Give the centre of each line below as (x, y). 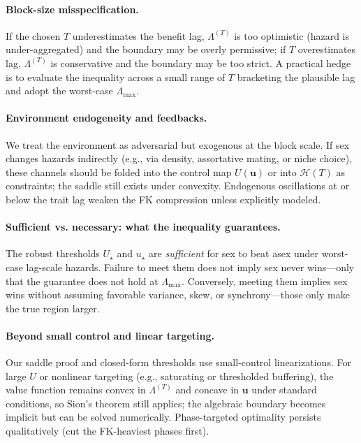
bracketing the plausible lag (296, 77)
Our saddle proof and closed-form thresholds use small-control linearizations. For (178, 362)
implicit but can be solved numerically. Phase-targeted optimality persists (163, 417)
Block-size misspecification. (72, 9)
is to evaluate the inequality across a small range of (116, 77)
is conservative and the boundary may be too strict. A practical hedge (201, 63)
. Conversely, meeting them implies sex (265, 281)
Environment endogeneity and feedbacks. (106, 118)
